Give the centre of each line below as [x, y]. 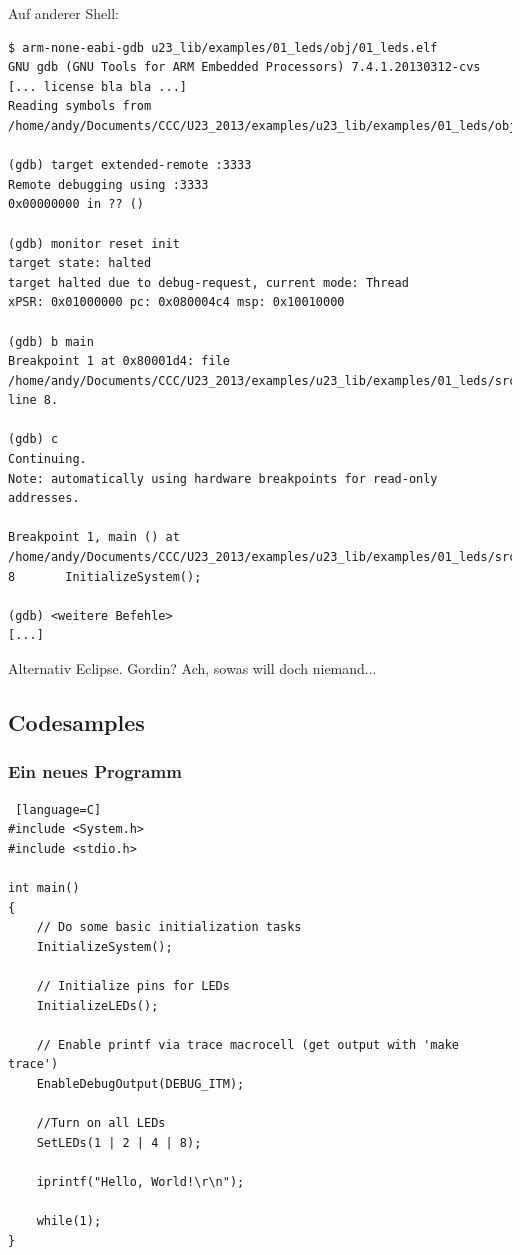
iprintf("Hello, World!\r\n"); [140, 1181]
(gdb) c [33, 439]
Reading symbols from [80, 106]
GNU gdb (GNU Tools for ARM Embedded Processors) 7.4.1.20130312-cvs [244, 67]
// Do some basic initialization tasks [169, 927]
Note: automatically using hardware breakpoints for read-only [223, 478]
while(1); [69, 1221]
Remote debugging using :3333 [108, 184]
